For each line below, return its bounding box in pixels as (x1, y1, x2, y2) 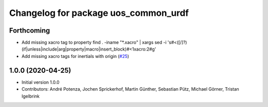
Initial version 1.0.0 (21, 79, 60, 85)
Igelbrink (21, 93, 40, 99)
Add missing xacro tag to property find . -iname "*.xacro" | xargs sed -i (21, 40, 167, 46)
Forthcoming (9, 26, 50, 35)
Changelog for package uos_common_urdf (9, 7, 189, 18)
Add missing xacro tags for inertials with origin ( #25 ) (21, 53, 129, 59)
